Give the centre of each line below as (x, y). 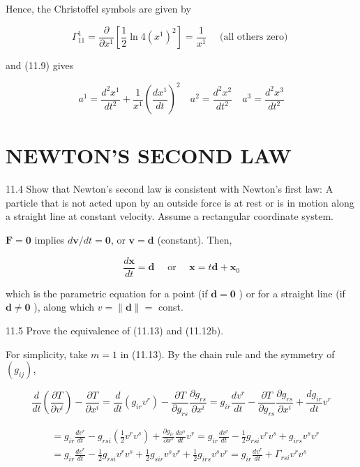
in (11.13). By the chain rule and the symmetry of (227, 354)
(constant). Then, (195, 240)
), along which (64, 307)
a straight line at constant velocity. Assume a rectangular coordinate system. (170, 216)
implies (50, 240)
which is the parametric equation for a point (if (107, 293)
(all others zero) (254, 37)
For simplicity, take (47, 354)
